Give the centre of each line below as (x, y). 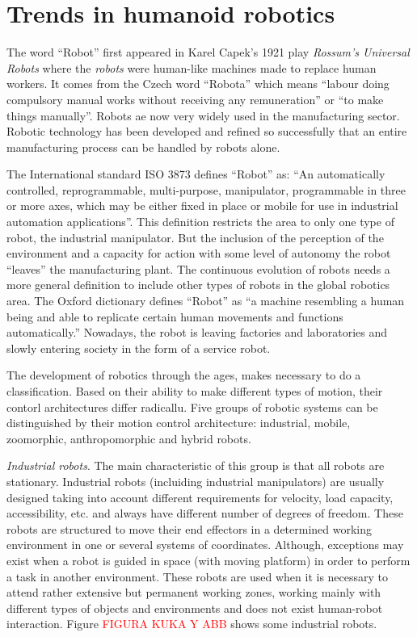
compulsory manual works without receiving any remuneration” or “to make (195, 99)
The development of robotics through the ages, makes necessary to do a (184, 375)
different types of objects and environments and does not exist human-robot (195, 608)
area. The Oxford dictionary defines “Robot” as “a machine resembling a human (206, 301)
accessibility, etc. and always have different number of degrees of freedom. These (205, 513)
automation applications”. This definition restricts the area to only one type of (200, 222)
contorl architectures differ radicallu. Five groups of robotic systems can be (192, 407)
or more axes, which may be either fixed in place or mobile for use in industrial (202, 205)
